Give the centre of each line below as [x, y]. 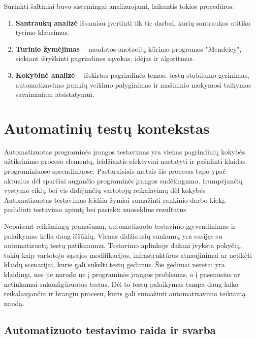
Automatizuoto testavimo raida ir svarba [110, 329]
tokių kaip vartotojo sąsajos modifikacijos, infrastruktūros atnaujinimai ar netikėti [128, 255]
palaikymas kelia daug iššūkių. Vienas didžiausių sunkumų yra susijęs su [113, 235]
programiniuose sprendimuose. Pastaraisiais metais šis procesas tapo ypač [115, 171]
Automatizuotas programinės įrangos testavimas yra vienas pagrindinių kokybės [125, 151]
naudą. [14, 303]
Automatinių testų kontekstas [107, 128]
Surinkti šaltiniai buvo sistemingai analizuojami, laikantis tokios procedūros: [119, 6]
